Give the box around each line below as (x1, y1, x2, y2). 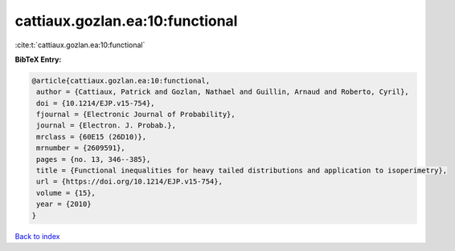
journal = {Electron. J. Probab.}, (36, 121, 177, 130)
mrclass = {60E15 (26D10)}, (36, 132, 147, 141)
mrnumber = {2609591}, (36, 144, 126, 152)
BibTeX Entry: (14, 55, 62, 64)
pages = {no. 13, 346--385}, (36, 155, 151, 164)
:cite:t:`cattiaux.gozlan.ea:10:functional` (14, 40, 146, 50)
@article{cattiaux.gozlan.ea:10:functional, (31, 76, 211, 85)
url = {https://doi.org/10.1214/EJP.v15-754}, (36, 177, 223, 186)
